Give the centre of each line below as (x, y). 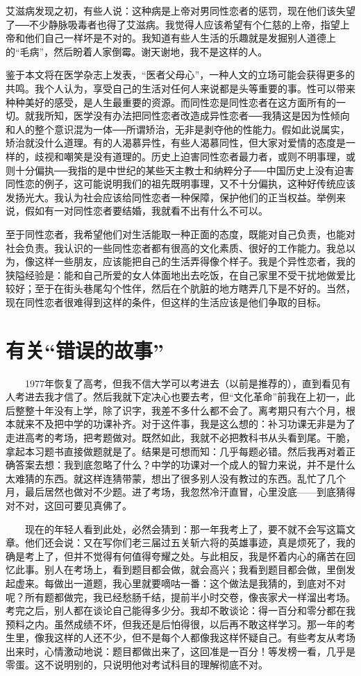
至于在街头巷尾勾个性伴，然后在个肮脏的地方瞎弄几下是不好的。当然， (195, 288)
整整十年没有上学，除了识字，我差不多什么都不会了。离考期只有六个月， (180, 410)
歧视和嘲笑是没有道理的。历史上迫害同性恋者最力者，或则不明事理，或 (195, 156)
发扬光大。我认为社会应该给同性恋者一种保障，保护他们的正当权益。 (161, 197)
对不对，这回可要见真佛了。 (69, 505)
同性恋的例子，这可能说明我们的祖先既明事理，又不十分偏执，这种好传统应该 (180, 184)
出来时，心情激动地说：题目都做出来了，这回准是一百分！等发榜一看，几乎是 (180, 651)
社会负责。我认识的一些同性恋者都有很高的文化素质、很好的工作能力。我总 (176, 247)
